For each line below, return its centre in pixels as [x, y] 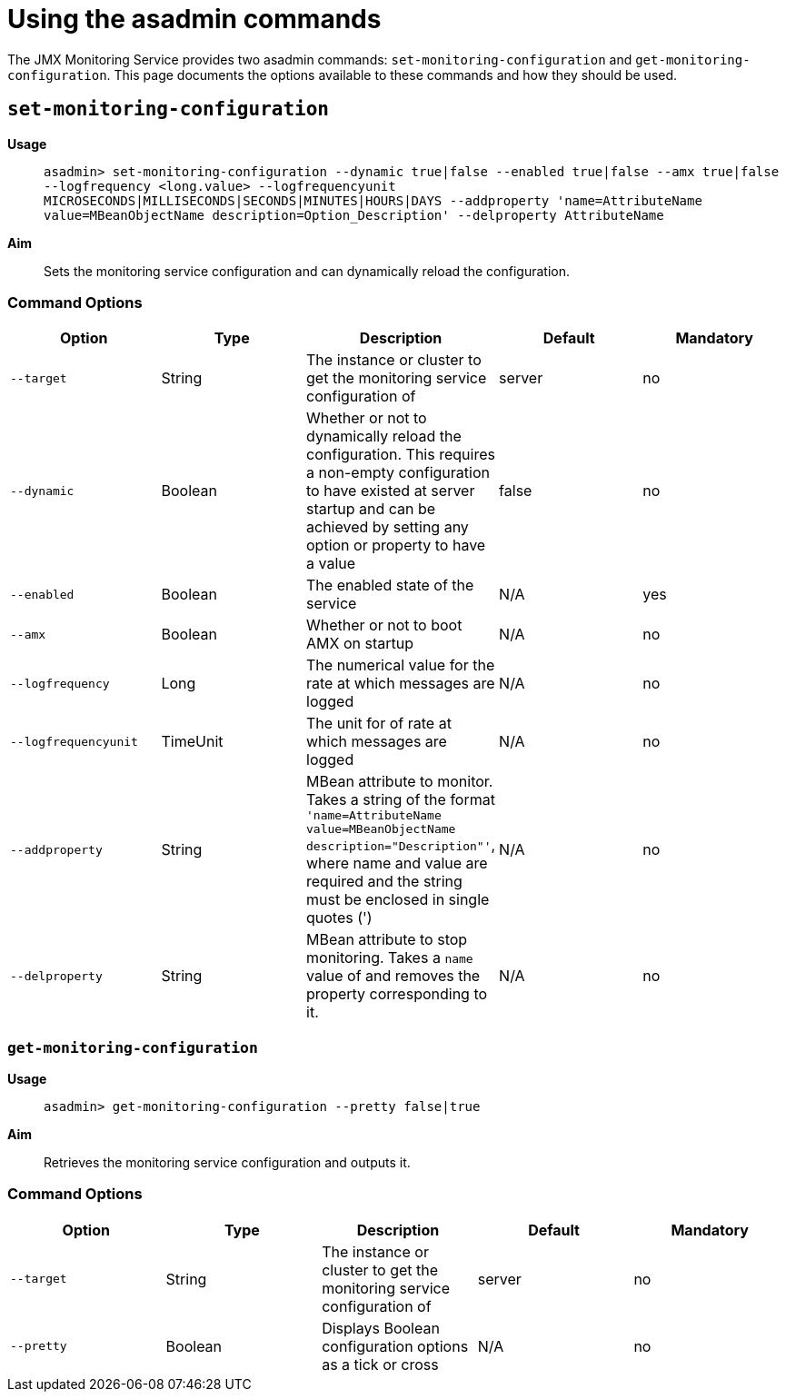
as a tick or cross [380, 1364]
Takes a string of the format [401, 800]
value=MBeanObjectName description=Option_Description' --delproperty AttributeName [354, 215]
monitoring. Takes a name [390, 958]
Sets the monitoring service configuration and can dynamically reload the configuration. [307, 271]
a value [331, 564]
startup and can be [371, 509]
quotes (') [339, 918]
